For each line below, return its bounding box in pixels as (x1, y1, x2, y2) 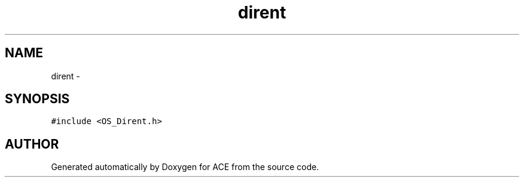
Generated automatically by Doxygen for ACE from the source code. (51, 162, 319, 172)
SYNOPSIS (5, 91, 70, 107)
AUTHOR (5, 136, 59, 152)
